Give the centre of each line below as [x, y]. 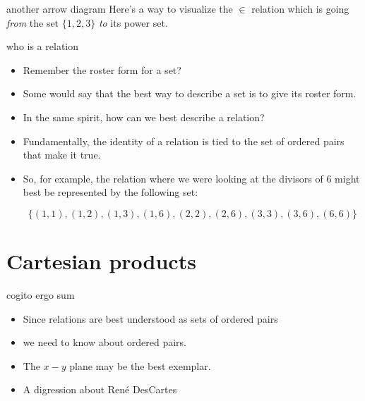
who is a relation [43, 46]
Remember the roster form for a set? [102, 69]
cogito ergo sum [41, 295]
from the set [33, 22]
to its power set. [133, 22]
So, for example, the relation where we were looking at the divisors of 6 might [191, 178]
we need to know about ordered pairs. [104, 342]
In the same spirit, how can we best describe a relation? [144, 117]
